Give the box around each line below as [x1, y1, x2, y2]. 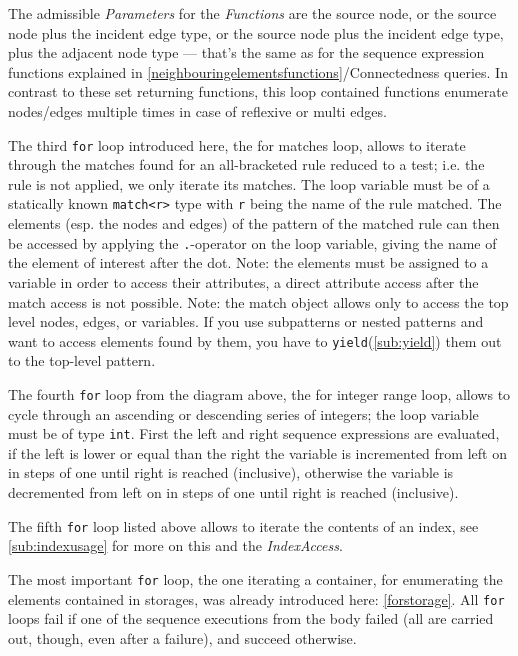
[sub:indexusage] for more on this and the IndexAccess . [8, 535, 343, 556]
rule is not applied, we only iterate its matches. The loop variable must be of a [8, 173, 490, 194]
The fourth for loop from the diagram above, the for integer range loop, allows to [8, 383, 511, 404]
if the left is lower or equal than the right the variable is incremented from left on [8, 442, 507, 463]
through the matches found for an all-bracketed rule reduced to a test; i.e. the [8, 154, 485, 175]
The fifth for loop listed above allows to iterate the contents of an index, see [8, 515, 479, 536]
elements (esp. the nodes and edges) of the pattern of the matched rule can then [8, 213, 500, 234]
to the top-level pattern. [8, 350, 156, 371]
